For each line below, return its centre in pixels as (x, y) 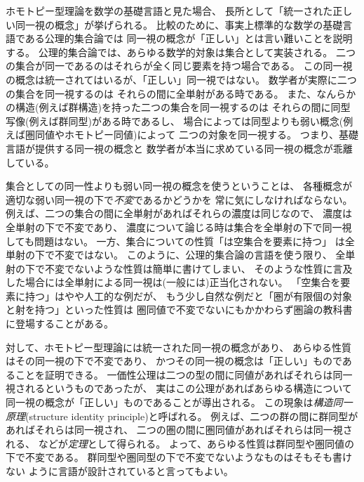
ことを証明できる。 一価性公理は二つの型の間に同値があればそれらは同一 (184, 374)
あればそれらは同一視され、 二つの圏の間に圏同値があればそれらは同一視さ (179, 430)
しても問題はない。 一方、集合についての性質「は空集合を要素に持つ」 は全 (180, 241)
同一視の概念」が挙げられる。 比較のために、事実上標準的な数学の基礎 (179, 24)
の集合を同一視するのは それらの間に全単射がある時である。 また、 (161, 93)
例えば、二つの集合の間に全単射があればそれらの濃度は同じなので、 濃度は (179, 213)
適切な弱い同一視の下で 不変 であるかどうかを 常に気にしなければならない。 (179, 199)
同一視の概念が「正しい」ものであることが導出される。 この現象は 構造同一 (179, 402)
